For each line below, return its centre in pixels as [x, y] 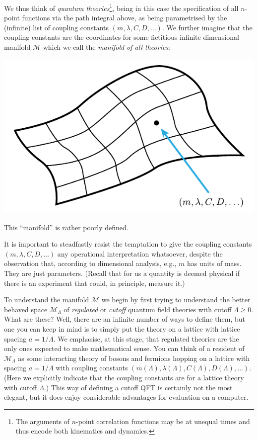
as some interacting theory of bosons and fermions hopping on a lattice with [134, 358]
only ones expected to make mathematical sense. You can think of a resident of [124, 348]
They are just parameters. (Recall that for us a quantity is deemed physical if [122, 273]
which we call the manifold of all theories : [106, 47]
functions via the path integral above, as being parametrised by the [125, 18]
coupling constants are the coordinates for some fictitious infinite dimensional [122, 37]
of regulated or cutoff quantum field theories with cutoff [148, 309]
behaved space [26, 309]
